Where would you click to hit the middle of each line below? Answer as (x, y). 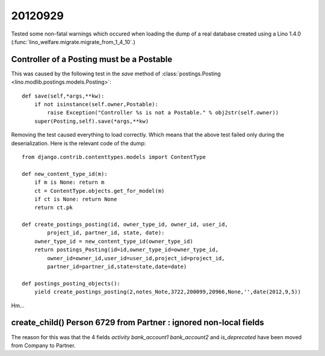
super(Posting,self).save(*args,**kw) (91, 121)
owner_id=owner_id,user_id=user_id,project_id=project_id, (136, 258)
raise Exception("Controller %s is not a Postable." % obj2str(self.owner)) (163, 113)
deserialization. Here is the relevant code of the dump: (79, 143)
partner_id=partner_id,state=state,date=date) (117, 267)
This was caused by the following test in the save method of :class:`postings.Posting (116, 73)
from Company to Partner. (43, 345)
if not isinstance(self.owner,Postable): (96, 105)
